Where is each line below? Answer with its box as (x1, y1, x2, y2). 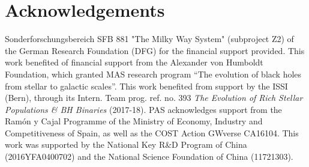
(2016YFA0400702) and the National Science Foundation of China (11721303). (5, 150, 293, 163)
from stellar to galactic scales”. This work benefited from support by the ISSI (5, 79, 288, 92)
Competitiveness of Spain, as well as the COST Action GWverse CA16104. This (5, 126, 299, 139)
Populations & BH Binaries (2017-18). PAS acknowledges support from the (5, 103, 282, 115)
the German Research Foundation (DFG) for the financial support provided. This (5, 44, 305, 56)
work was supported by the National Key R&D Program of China (5, 138, 247, 151)
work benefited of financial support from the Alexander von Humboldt (5, 56, 263, 68)
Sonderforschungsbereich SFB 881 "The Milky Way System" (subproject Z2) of (5, 32, 294, 45)
